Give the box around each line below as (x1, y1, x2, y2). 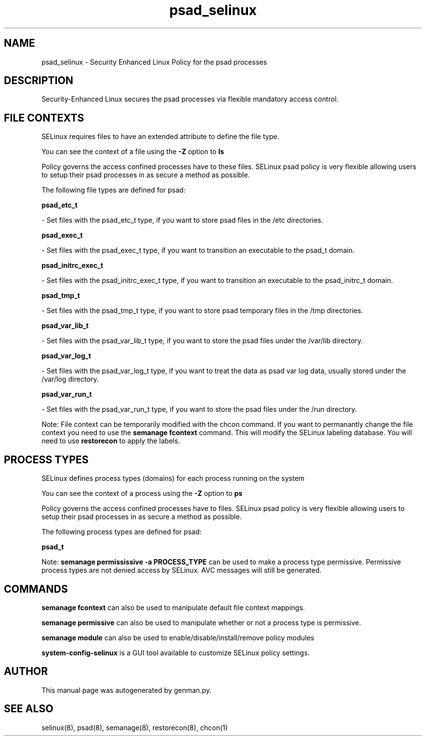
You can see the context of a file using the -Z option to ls (41, 147, 224, 156)
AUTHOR (4, 665, 48, 678)
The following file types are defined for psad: (41, 186, 186, 194)
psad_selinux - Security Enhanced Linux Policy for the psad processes (41, 57, 267, 66)
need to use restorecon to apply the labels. (41, 437, 180, 445)
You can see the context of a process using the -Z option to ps (41, 489, 243, 498)
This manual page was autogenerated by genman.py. (41, 686, 212, 694)
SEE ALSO (4, 703, 53, 715)
